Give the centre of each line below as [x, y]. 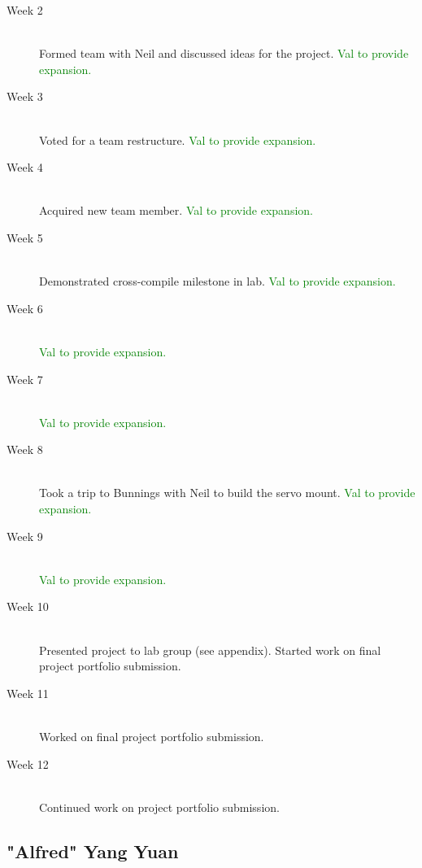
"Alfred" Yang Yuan [93, 851]
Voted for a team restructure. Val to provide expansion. [178, 140]
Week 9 [25, 536]
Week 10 [28, 606]
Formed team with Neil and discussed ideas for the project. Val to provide [224, 53]
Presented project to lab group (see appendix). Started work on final [210, 650]
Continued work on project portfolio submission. [159, 807]
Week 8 [25, 449]
